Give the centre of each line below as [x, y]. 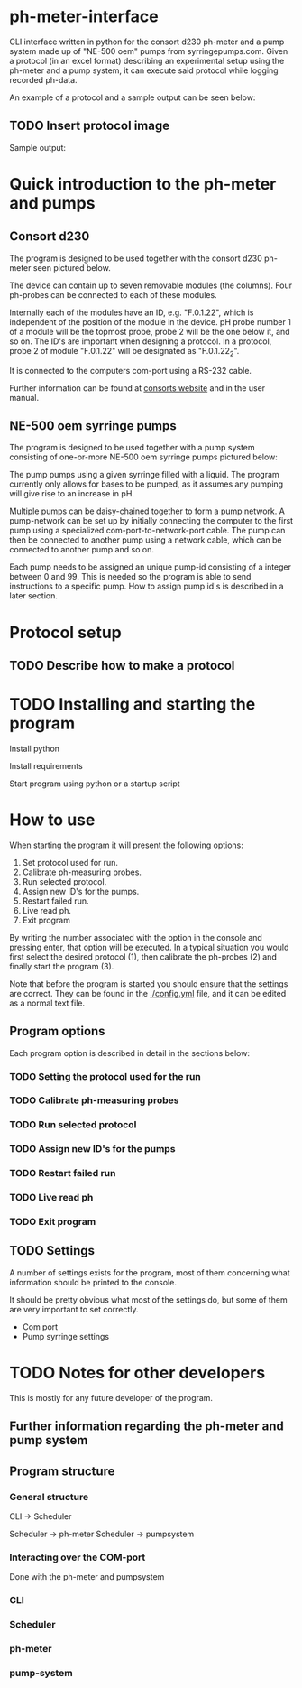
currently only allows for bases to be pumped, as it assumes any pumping [146, 484]
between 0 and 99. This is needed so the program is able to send [130, 577]
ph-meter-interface [84, 17]
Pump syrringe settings [66, 1336]
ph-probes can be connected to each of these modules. [114, 294]
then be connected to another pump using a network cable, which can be [146, 540]
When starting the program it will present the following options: [126, 845]
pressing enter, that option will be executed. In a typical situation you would [149, 947]
